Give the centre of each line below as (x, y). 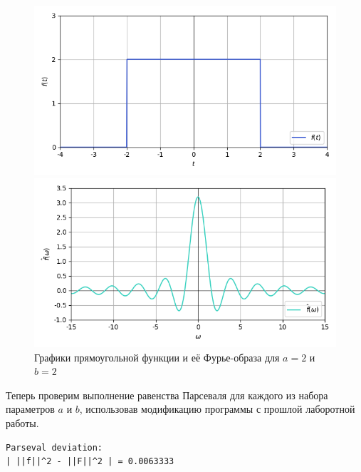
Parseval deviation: (54, 447)
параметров (30, 409)
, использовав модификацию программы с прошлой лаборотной (217, 409)
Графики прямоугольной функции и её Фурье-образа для (157, 357)
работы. (22, 422)
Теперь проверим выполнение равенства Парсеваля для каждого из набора (167, 395)
